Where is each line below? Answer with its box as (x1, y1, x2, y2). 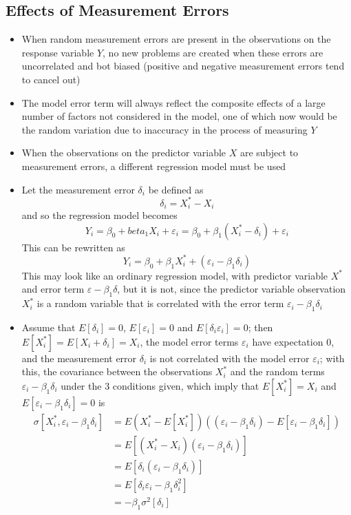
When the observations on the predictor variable (21, 145, 226, 160)
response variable (21, 45, 94, 59)
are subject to (240, 145, 299, 160)
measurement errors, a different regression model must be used (21, 158, 286, 173)
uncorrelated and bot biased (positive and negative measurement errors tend (21, 59, 345, 73)
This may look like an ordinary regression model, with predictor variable (21, 268, 328, 282)
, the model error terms (140, 334, 239, 348)
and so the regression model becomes (21, 208, 178, 222)
